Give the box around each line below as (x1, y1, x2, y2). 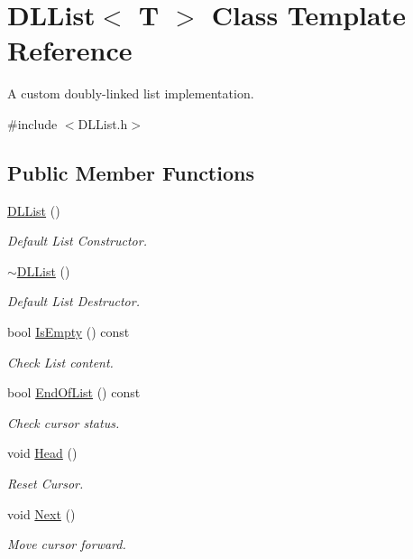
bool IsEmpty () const (7, 322, 130, 341)
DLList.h (78, 114, 128, 133)
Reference (7, 32, 133, 69)
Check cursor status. (7, 413, 120, 432)
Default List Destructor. (7, 292, 140, 311)
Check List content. (7, 352, 114, 371)
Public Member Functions (7, 158, 254, 186)
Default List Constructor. (7, 231, 147, 250)
